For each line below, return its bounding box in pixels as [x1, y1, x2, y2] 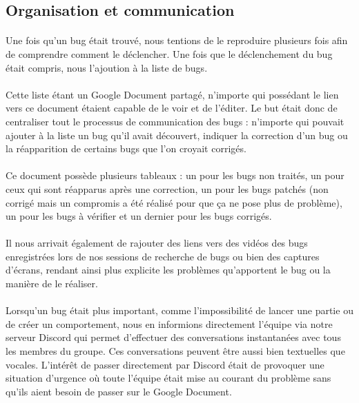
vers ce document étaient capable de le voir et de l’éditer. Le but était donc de [6, 101, 338, 115]
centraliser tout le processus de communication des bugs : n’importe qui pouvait [6, 114, 345, 128]
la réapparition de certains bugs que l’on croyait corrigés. [6, 141, 246, 156]
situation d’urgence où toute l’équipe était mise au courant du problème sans [6, 371, 331, 385]
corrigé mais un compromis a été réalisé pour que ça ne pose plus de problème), [6, 195, 342, 209]
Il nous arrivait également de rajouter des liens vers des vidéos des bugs [6, 236, 308, 250]
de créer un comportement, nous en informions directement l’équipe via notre [6, 316, 333, 331]
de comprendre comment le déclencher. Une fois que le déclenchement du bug [6, 46, 333, 61]
